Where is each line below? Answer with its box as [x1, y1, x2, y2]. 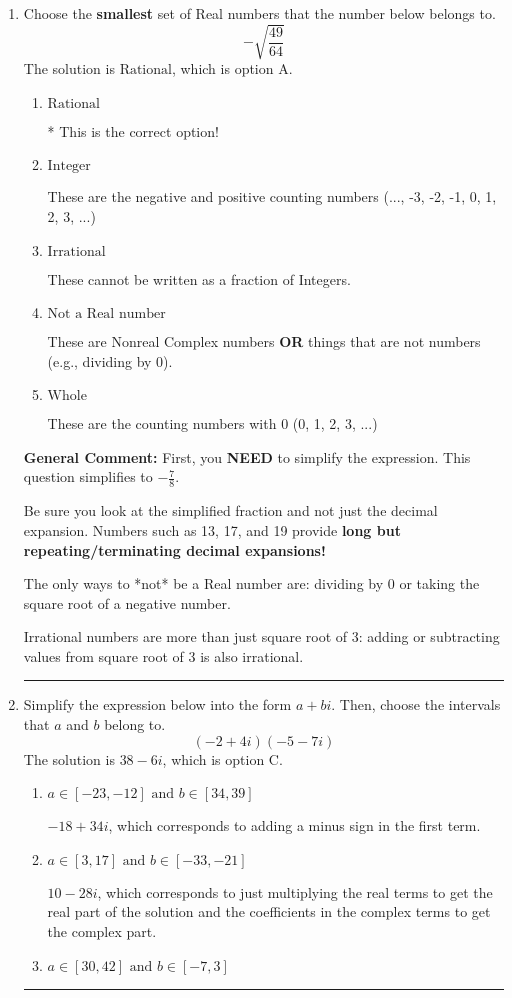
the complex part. [47, 921, 157, 942]
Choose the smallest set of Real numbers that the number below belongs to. [23, 3, 496, 23]
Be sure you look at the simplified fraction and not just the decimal [23, 500, 438, 521]
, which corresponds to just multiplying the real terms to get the [97, 881, 493, 902]
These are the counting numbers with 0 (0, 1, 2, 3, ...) [47, 413, 378, 434]
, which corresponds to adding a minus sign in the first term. [108, 815, 481, 836]
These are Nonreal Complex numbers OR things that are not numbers [47, 331, 481, 352]
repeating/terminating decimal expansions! [23, 539, 326, 560]
